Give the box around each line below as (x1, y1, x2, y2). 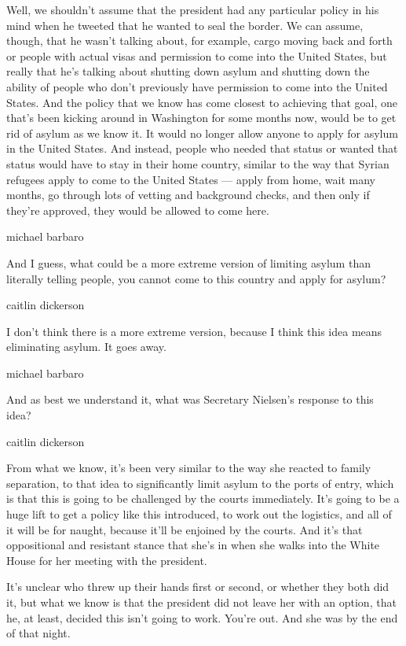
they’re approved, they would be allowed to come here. (6, 201, 269, 218)
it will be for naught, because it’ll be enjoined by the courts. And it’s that (6, 521, 363, 537)
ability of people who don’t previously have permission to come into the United (6, 78, 388, 94)
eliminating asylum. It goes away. (6, 338, 166, 355)
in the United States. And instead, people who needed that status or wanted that (6, 140, 398, 157)
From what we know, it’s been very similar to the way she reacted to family (6, 460, 371, 476)
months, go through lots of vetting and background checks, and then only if (6, 186, 370, 203)
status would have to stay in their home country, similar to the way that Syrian (6, 155, 390, 172)
